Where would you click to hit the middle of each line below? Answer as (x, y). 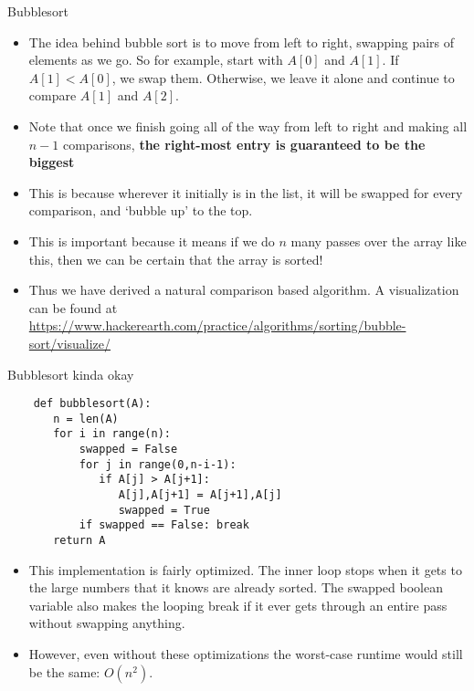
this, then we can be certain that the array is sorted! (176, 259)
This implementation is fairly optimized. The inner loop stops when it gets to (245, 569)
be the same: (64, 671)
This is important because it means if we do (152, 241)
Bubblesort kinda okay (71, 374)
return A (79, 540)
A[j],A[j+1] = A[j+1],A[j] (200, 495)
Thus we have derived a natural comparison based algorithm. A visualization (244, 290)
